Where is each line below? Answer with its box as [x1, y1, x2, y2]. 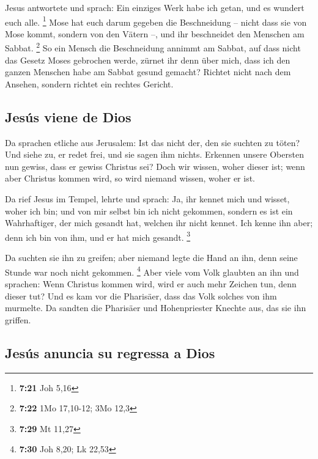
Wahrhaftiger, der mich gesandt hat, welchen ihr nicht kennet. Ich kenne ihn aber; [5, 216, 313, 229]
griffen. [5, 313, 31, 326]
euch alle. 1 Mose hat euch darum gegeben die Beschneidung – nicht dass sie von [5, 13, 307, 28]
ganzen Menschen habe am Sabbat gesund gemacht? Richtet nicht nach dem [5, 65, 291, 78]
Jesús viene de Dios [5, 107, 131, 126]
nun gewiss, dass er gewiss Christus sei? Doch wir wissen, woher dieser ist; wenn [5, 160, 305, 172]
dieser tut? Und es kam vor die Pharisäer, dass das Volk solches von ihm [5, 289, 277, 302]
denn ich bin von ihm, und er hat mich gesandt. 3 [5, 229, 191, 243]
